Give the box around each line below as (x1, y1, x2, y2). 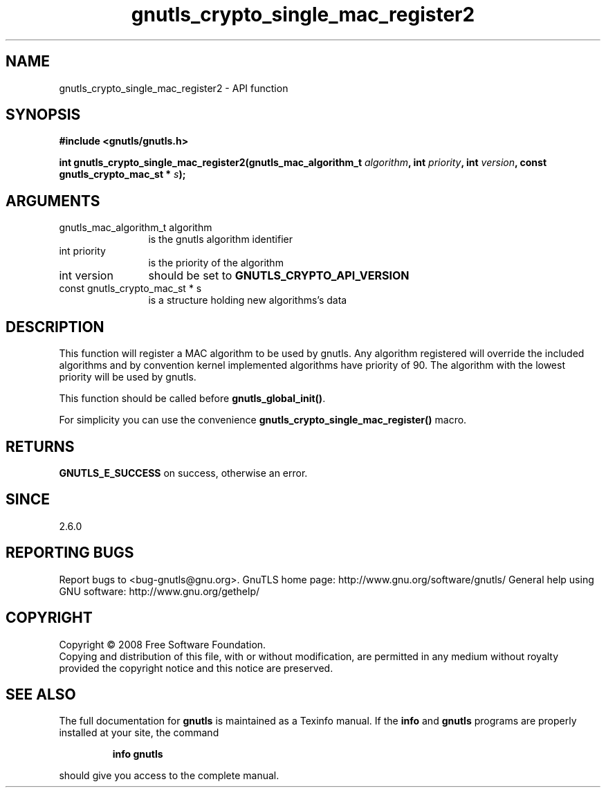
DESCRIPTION (6, 318, 104, 336)
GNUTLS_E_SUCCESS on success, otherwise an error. (59, 466, 308, 479)
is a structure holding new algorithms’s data (148, 294, 347, 307)
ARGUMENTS (6, 192, 100, 210)
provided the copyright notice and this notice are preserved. (59, 662, 333, 674)
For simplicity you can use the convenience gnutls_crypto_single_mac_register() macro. (59, 414, 467, 426)
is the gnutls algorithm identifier (148, 233, 293, 246)
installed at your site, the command (59, 727, 219, 739)
